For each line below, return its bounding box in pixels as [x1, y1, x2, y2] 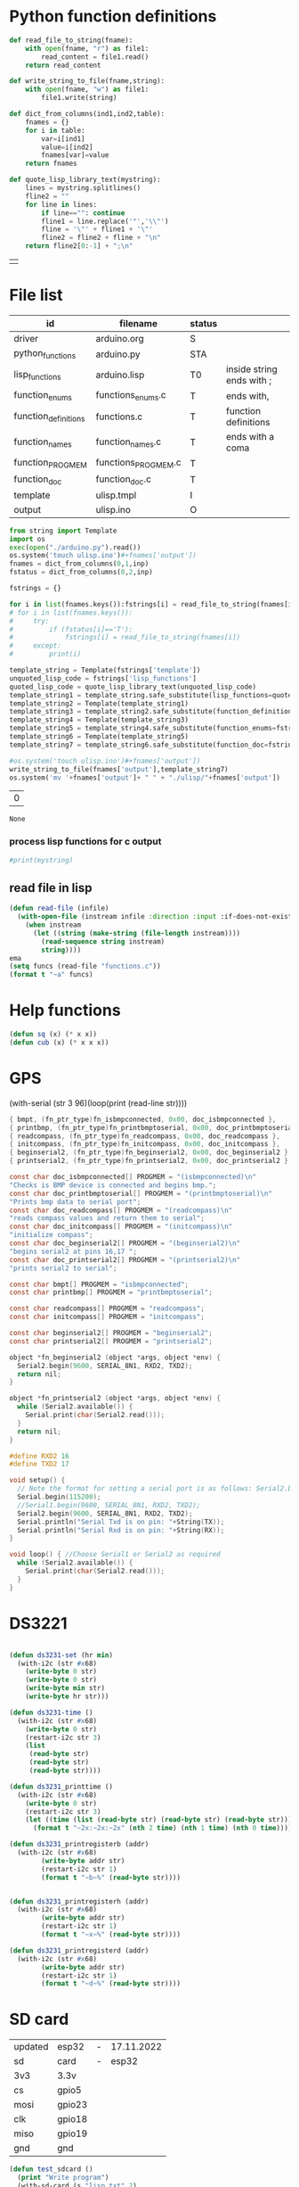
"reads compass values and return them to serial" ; [9, 1214, 205, 1223]
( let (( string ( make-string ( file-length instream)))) [32, 928, 241, 937]
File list [9, 285, 64, 305]
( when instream [25, 920, 82, 929]
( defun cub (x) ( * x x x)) [9, 1038, 109, 1047]
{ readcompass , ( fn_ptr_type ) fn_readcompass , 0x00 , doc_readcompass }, [9, 1131, 280, 1141]
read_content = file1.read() [41, 52, 149, 62]
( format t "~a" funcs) [9, 970, 93, 979]
